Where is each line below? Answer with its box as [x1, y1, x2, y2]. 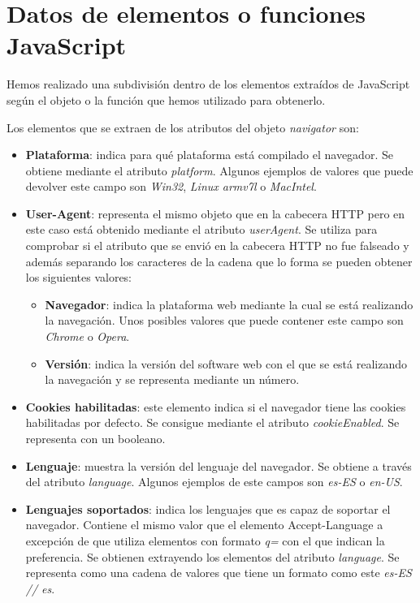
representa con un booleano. [25, 430, 166, 446]
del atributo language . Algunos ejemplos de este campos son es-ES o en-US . [25, 473, 403, 490]
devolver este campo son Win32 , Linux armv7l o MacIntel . [25, 178, 317, 195]
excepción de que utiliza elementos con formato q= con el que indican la [25, 532, 385, 549]
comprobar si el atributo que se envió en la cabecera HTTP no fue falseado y [25, 237, 409, 254]
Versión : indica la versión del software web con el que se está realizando [45, 355, 408, 372]
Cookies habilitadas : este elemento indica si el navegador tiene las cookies [25, 398, 406, 415]
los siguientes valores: [25, 269, 132, 286]
